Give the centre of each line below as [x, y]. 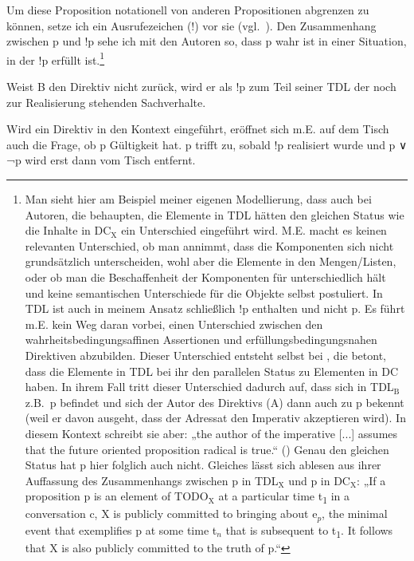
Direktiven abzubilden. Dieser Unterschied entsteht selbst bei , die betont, [205, 355]
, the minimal [355, 514]
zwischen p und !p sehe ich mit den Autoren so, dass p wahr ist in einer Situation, [207, 41]
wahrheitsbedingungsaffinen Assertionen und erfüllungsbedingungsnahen [201, 340]
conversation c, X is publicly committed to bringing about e [171, 514]
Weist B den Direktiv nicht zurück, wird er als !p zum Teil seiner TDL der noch [201, 87]
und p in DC [319, 480]
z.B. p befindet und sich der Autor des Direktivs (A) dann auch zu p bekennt [215, 402]
